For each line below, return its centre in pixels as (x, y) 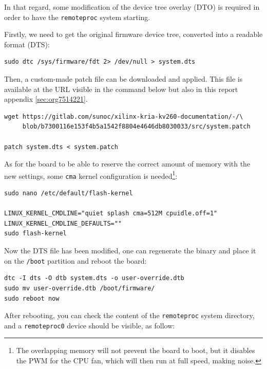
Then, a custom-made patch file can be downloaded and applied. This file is (123, 79)
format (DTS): (27, 44)
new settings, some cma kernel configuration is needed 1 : (91, 175)
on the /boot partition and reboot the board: (75, 260)
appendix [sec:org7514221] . (46, 99)
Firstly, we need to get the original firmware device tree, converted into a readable (133, 34)
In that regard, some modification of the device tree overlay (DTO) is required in (132, 7)
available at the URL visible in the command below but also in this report (121, 89)
